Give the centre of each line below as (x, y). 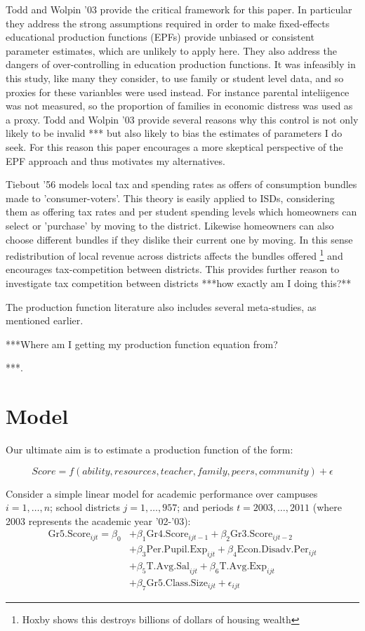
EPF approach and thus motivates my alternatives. (115, 160)
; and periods (205, 507)
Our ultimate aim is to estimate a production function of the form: (150, 450)
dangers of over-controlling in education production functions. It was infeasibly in (181, 64)
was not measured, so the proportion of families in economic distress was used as (179, 106)
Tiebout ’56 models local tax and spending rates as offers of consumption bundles (181, 184)
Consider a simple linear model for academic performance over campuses (162, 493)
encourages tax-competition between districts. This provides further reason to (173, 269)
